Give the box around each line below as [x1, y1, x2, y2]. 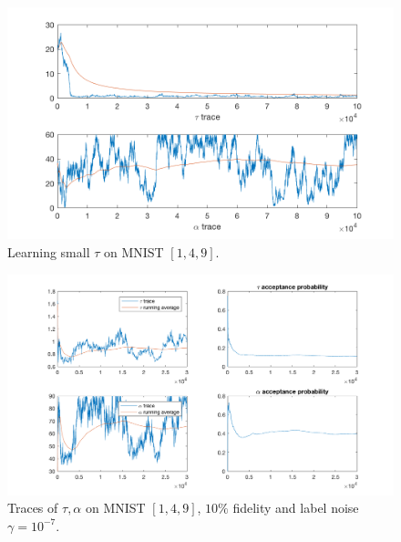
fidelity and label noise [232, 498, 359, 517]
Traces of [7, 498, 58, 517]
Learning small [7, 242, 90, 261]
